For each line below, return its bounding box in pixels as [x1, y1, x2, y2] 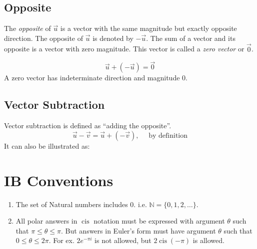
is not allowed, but [94, 235, 151, 246]
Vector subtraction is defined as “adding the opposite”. [4, 120, 171, 131]
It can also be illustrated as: [4, 140, 90, 151]
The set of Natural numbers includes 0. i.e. [15, 199, 147, 209]
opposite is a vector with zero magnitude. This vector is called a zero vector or [4, 43, 244, 54]
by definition [148, 132, 188, 139]
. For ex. [48, 235, 74, 246]
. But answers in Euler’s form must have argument [61, 225, 216, 236]
